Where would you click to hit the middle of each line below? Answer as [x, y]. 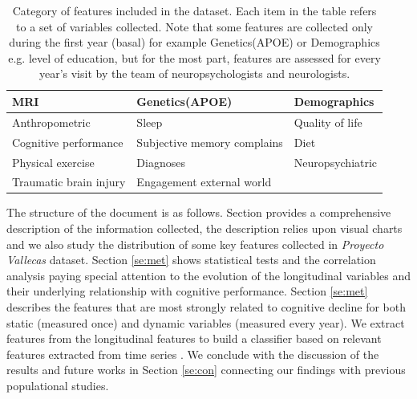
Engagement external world [204, 182]
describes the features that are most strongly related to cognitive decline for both [206, 307]
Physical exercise [53, 162]
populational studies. [58, 385]
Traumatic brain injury [69, 182]
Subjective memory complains [210, 142]
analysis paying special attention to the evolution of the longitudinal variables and [209, 275]
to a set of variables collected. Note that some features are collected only [194, 26]
